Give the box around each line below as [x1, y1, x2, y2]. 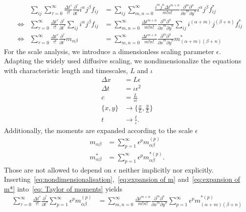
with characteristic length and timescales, [4, 65, 128, 75]
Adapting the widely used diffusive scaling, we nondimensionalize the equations [4, 56, 241, 66]
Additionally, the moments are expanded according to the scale [4, 125, 193, 135]
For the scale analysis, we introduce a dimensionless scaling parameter [4, 46, 214, 56]
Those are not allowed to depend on [4, 164, 112, 174]
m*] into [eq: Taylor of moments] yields [4, 183, 123, 193]
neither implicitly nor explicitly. [118, 164, 214, 174]
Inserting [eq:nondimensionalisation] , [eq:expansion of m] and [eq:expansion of [4, 174, 240, 184]
